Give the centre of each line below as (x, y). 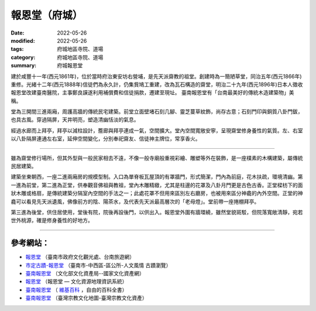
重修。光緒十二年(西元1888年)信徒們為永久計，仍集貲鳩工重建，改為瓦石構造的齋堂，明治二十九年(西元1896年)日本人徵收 (157, 84)
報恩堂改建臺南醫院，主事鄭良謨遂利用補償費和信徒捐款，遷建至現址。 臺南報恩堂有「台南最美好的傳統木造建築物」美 (152, 93)
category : (23, 57)
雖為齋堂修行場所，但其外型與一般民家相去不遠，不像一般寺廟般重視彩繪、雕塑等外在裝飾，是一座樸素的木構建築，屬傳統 (157, 158)
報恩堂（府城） (47, 15)
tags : (17, 49)
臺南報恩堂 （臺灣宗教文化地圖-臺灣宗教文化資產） (86, 298)
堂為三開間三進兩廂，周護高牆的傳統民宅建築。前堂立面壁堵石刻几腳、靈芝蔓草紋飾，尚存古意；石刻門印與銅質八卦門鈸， (157, 112)
